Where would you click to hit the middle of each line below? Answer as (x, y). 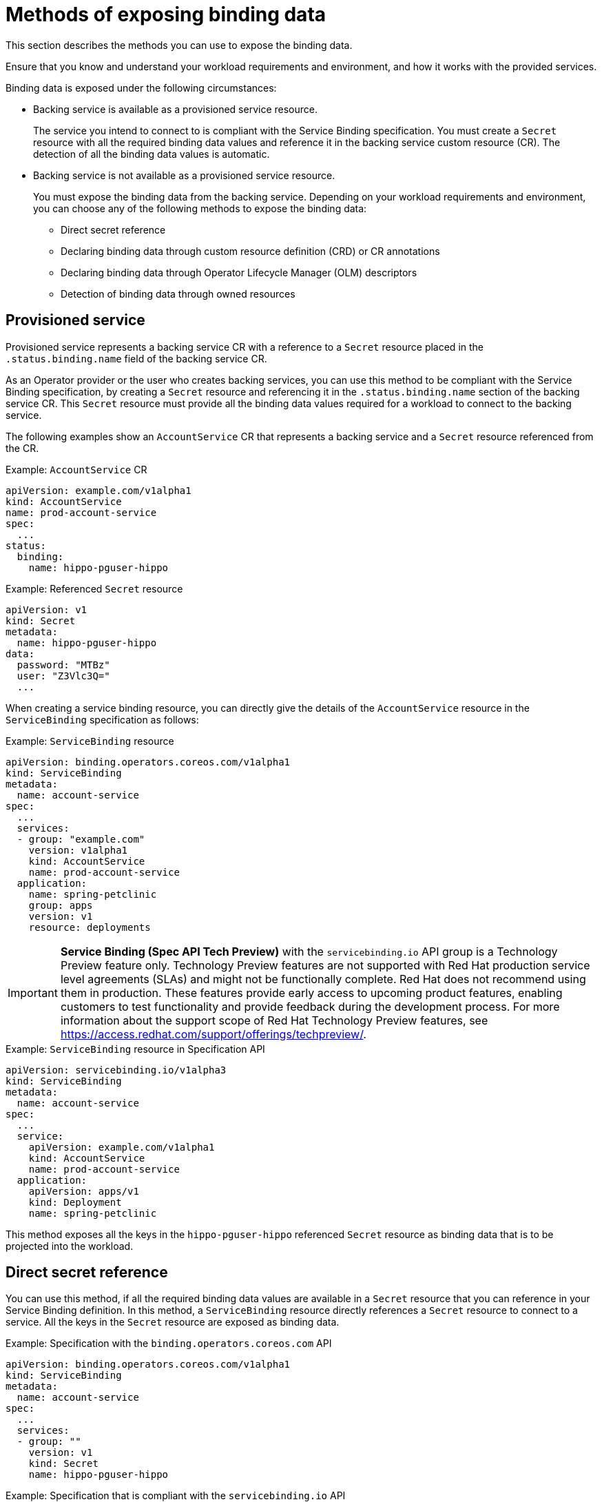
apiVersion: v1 (46, 609)
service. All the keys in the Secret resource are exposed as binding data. (173, 1322)
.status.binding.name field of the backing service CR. (136, 358)
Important (33, 992)
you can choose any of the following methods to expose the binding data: (200, 208)
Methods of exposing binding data (166, 14)
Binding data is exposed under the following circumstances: (141, 88)
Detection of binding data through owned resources (178, 294)
